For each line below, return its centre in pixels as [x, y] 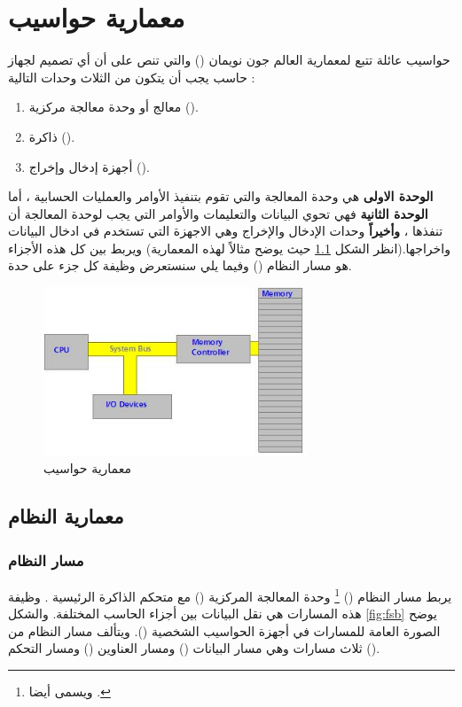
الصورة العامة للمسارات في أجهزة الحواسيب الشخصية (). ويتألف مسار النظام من [224, 630]
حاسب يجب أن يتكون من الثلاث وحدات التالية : [132, 77]
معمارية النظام [66, 516]
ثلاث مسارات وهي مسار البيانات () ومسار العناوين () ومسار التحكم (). [194, 648]
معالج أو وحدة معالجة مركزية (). [114, 107]
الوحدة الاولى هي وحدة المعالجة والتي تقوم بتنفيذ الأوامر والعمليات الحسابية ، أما [221, 196]
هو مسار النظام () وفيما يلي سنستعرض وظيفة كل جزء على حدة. [180, 265]
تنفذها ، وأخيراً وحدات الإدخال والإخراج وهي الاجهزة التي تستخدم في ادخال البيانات [226, 231]
